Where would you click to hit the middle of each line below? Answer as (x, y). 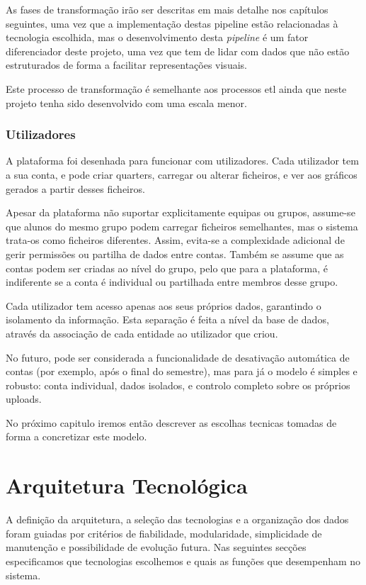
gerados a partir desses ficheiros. (75, 188)
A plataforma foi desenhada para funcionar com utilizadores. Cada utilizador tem (182, 161)
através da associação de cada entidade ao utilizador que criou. (142, 333)
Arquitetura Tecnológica (127, 485)
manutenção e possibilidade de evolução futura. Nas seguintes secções (156, 547)
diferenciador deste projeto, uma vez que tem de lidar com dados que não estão (178, 51)
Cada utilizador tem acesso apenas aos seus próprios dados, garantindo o (164, 305)
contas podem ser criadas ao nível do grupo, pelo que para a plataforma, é (167, 268)
